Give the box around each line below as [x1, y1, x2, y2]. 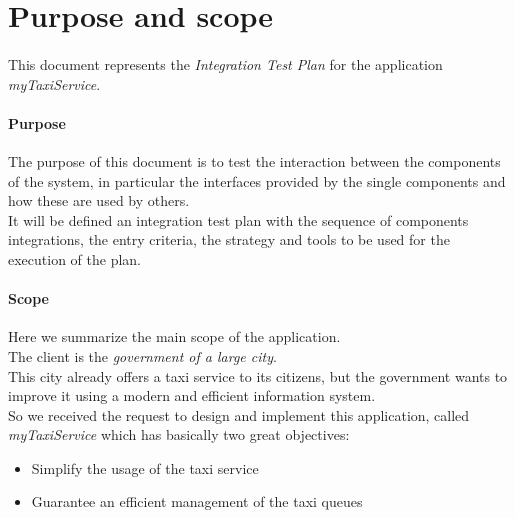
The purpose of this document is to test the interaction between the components [8, 150, 501, 171]
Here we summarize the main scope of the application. [8, 326, 341, 347]
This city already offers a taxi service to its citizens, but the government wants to [8, 365, 508, 386]
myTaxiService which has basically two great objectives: [8, 424, 350, 445]
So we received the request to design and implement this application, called [8, 404, 470, 425]
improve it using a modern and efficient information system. [8, 385, 376, 406]
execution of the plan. [8, 248, 142, 269]
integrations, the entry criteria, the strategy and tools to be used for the [8, 229, 450, 250]
